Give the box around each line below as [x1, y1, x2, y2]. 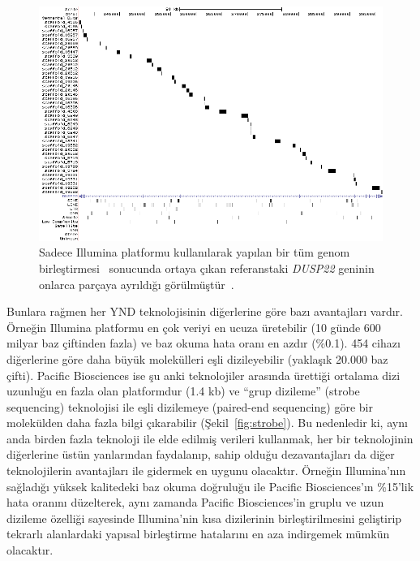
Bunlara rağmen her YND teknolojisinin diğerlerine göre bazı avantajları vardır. [6, 303, 403, 320]
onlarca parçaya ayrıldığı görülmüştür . [39, 275, 234, 292]
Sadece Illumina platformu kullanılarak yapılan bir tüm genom [39, 244, 350, 261]
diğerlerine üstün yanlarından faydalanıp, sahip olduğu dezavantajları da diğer [6, 446, 395, 463]
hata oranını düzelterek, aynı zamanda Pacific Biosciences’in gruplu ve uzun [6, 494, 384, 511]
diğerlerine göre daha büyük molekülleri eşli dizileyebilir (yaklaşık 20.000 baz [6, 350, 388, 367]
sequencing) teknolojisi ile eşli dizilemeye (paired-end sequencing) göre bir [6, 398, 373, 415]
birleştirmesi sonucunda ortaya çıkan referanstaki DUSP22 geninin [39, 259, 375, 276]
